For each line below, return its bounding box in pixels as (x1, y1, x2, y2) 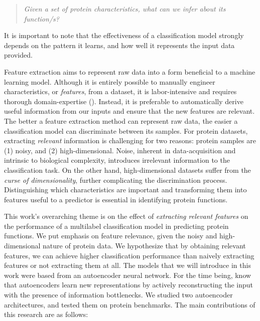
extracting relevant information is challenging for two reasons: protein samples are (4, 135, 256, 146)
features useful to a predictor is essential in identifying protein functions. (4, 194, 228, 204)
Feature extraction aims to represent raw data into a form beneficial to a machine (4, 66, 255, 77)
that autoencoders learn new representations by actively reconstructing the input (4, 279, 253, 290)
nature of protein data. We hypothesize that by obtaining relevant (43, 240, 246, 251)
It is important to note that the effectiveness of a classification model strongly (4, 30, 244, 41)
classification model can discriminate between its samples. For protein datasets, (4, 125, 248, 136)
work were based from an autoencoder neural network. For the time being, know (4, 269, 251, 280)
